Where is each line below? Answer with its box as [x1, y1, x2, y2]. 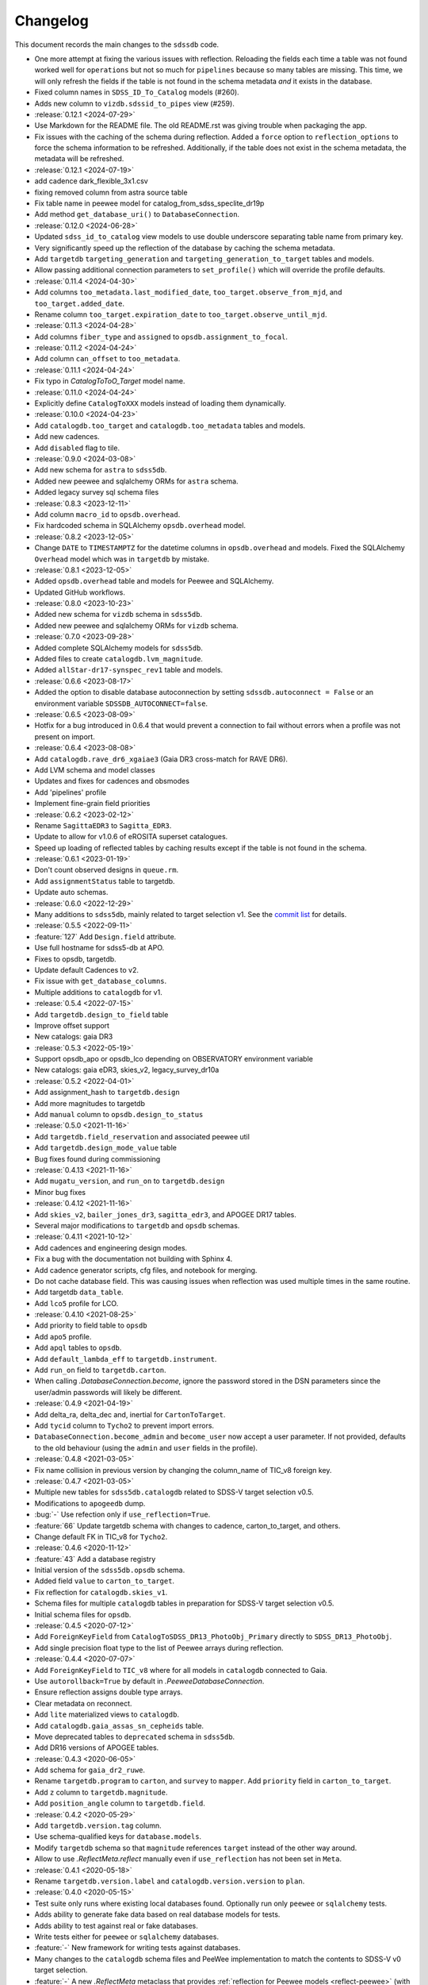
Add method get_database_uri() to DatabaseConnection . [34, 210, 240, 219]
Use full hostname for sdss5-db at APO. [34, 943, 165, 953]
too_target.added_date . [34, 299, 125, 308]
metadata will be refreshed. [34, 154, 124, 164]
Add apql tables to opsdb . [34, 1343, 122, 1353]
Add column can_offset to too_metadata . [34, 354, 181, 364]
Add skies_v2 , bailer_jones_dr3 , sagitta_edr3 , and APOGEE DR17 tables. [34, 1209, 297, 1219]
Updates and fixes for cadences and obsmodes [34, 777, 190, 786]
